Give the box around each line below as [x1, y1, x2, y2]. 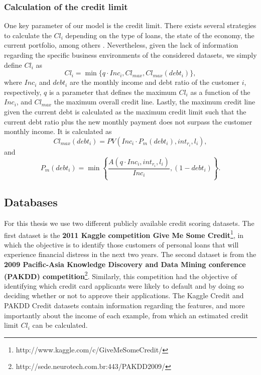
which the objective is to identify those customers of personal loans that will [4, 239, 239, 249]
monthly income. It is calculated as [4, 126, 112, 137]
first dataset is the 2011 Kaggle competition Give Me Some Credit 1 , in [4, 228, 244, 240]
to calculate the [4, 30, 52, 40]
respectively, [4, 86, 42, 97]
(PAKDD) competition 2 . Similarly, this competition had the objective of [4, 269, 237, 281]
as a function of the [190, 86, 250, 97]
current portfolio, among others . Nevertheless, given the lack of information [4, 40, 238, 50]
